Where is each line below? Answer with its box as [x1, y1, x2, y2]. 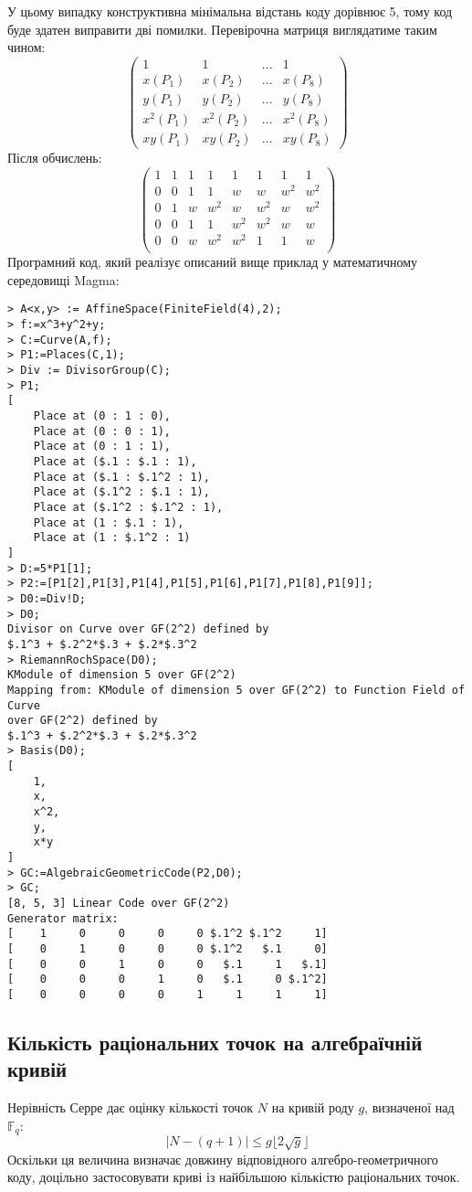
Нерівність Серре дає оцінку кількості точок [7, 1098, 254, 1117]
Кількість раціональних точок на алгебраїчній [7, 1028, 423, 1057]
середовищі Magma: [7, 270, 120, 289]
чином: [7, 37, 46, 57]
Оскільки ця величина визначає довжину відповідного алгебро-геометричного [7, 1149, 438, 1168]
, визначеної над [364, 1098, 455, 1117]
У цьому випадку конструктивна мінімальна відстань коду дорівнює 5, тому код [7, 2, 453, 20]
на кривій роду [271, 1098, 354, 1117]
